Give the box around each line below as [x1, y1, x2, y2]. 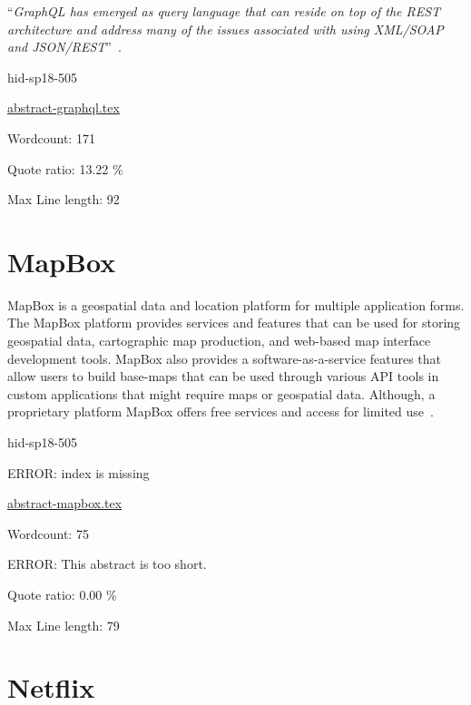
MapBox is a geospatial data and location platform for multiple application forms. [7, 295, 465, 314]
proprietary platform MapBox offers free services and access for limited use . [7, 402, 434, 421]
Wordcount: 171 [7, 128, 95, 147]
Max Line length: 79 [7, 615, 120, 634]
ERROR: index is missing [7, 463, 150, 482]
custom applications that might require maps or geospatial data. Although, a [7, 384, 436, 403]
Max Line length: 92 [7, 190, 120, 209]
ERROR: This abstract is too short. [7, 554, 207, 573]
